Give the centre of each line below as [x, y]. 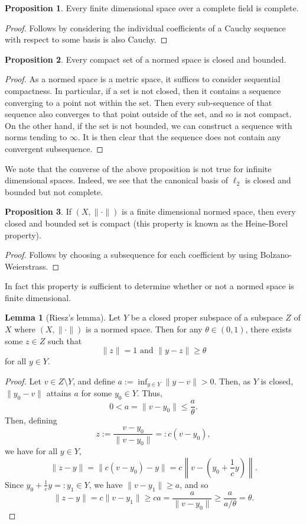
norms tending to [36, 137]
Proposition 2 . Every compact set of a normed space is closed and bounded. [146, 59]
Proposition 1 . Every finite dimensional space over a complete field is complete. [152, 8]
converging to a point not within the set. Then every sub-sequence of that [139, 102]
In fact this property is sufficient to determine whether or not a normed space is [149, 286]
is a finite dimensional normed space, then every [209, 211]
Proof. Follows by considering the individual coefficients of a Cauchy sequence [145, 28]
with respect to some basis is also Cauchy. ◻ [86, 39]
